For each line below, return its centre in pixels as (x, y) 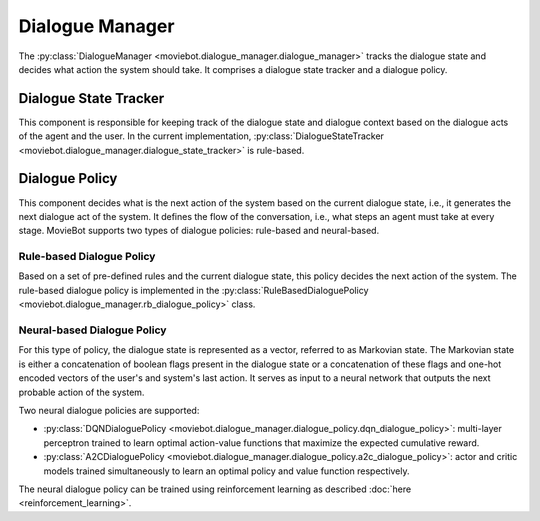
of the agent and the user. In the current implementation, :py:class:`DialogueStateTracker (201, 136)
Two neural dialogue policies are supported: (109, 410)
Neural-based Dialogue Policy (92, 330)
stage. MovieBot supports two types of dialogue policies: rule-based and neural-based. (199, 231)
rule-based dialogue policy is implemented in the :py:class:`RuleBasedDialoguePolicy (193, 290)
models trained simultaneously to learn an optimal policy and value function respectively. (226, 471)
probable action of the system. (81, 392)
